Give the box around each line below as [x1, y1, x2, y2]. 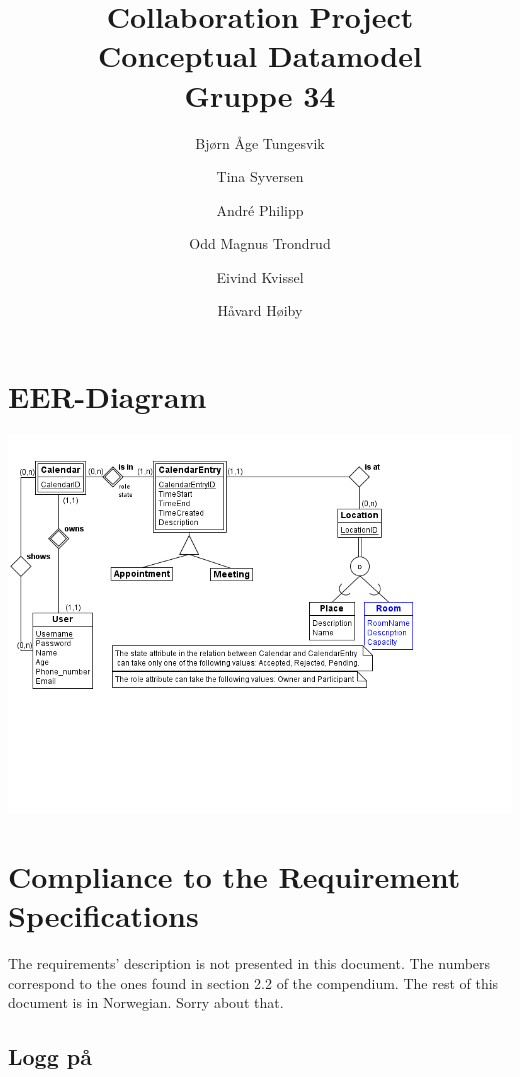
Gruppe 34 [184, 74, 336, 115]
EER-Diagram [8, 376, 207, 417]
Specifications [8, 894, 199, 935]
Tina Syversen [216, 166, 304, 187]
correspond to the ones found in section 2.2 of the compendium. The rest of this [8, 972, 499, 993]
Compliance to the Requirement [8, 855, 461, 896]
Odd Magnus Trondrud [189, 233, 331, 254]
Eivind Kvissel [216, 266, 304, 287]
